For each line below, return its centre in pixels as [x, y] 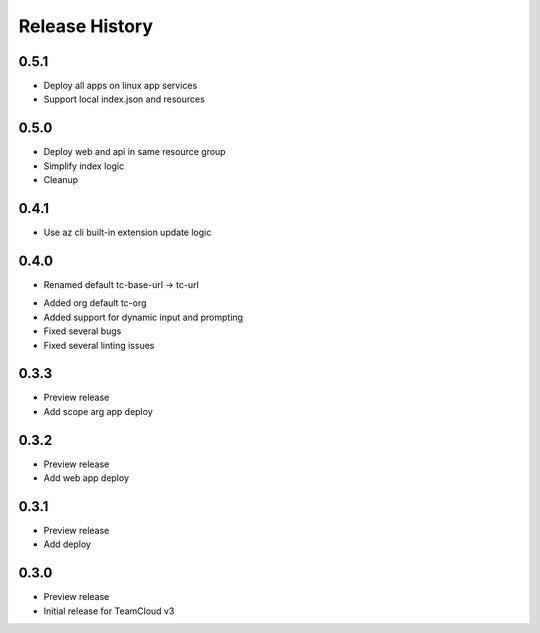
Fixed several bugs [82, 331]
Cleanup [61, 180]
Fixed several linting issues [99, 345]
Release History [86, 26]
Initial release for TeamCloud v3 [109, 611]
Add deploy [67, 544]
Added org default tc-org [95, 303]
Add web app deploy [86, 478]
